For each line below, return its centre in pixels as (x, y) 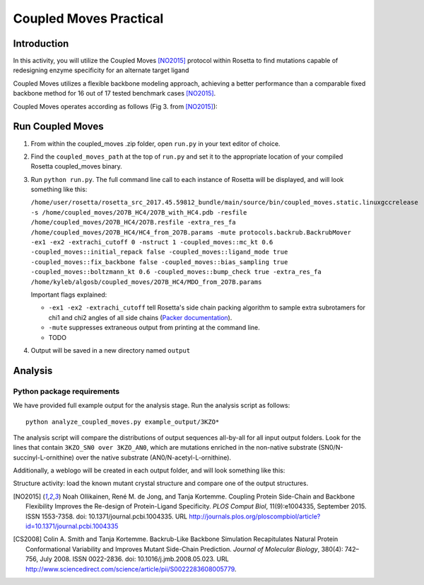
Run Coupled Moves (58, 126)
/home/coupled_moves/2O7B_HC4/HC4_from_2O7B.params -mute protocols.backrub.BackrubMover (191, 232)
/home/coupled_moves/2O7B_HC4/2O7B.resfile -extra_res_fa (133, 222)
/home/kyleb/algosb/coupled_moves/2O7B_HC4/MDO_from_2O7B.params (146, 282)
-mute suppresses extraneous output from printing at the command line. (154, 328)
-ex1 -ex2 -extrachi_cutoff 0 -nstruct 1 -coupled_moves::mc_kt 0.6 (152, 242)
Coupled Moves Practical (88, 18)
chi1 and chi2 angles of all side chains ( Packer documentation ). (140, 317)
